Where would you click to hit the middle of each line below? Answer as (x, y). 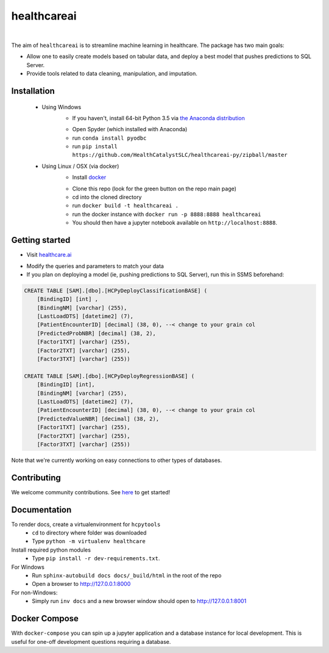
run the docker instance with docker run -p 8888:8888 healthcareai (167, 214)
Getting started (41, 240)
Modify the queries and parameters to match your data (95, 266)
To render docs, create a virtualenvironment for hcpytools (86, 524)
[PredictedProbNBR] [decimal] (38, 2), (97, 333)
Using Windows (62, 107)
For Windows (28, 567)
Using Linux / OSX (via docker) (80, 166)
